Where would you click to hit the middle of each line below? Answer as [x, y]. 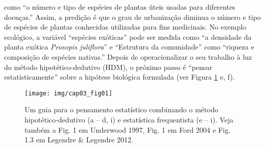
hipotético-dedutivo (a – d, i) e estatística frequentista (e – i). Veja [129, 119]
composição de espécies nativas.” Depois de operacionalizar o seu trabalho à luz [128, 56]
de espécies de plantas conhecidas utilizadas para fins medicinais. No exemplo [125, 27]
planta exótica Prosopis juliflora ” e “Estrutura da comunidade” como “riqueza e [129, 47]
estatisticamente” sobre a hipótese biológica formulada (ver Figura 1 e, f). [119, 77]
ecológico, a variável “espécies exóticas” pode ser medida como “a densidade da [128, 36]
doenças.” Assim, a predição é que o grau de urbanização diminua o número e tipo [132, 17]
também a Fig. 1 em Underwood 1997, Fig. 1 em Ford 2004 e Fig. [128, 129]
